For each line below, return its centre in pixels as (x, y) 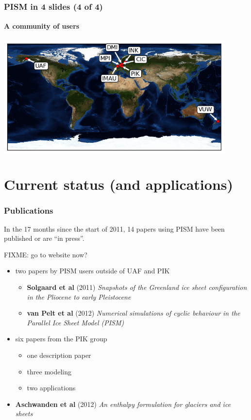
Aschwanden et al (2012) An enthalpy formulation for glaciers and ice (123, 404)
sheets (24, 413)
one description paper (59, 355)
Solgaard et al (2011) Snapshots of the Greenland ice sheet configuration (137, 287)
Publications (29, 210)
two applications (51, 388)
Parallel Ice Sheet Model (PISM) (75, 322)
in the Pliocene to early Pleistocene (79, 296)
